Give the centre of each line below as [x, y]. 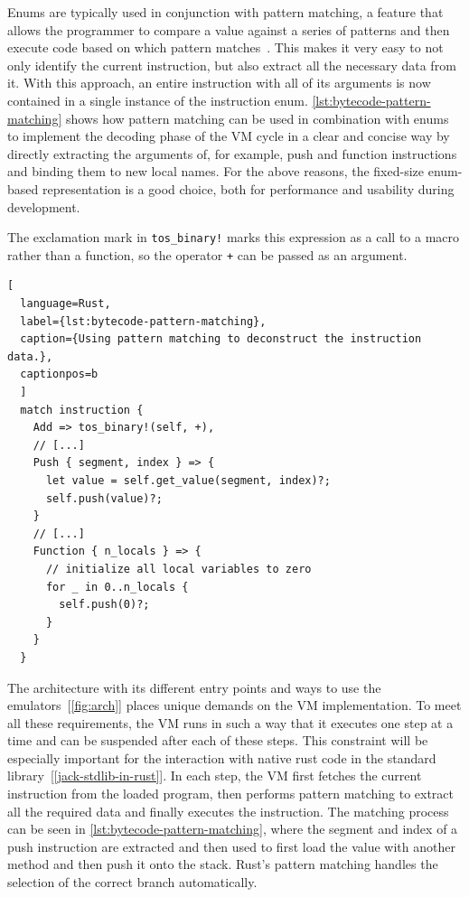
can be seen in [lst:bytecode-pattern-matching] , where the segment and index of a [233, 829]
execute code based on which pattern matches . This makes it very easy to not [225, 47]
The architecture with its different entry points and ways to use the [194, 687]
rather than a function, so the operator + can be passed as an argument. [207, 254]
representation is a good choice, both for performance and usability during [248, 188]
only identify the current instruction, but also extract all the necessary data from [232, 65]
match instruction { [82, 410]
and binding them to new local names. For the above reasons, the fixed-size [216, 171]
